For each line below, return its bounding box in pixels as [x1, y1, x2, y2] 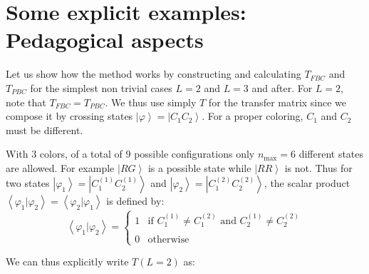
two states [6, 176, 50, 191]
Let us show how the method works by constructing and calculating [6, 66, 301, 81]
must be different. [6, 122, 83, 137]
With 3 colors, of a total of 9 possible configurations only [6, 146, 255, 161]
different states [298, 146, 364, 161]
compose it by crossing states [6, 108, 133, 123]
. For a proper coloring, [202, 108, 303, 123]
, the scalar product [264, 176, 350, 191]
